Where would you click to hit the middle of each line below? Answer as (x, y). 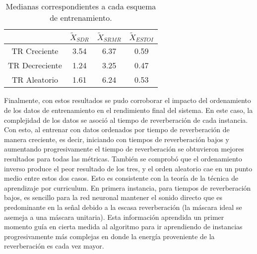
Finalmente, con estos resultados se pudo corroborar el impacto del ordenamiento (128, 100)
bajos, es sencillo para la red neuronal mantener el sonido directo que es (113, 197)
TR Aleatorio (35, 80)
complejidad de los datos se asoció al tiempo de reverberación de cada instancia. (126, 120)
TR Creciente (35, 51)
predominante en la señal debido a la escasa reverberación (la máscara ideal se (123, 207)
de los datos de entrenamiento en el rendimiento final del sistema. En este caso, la (128, 110)
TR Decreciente (35, 65)
